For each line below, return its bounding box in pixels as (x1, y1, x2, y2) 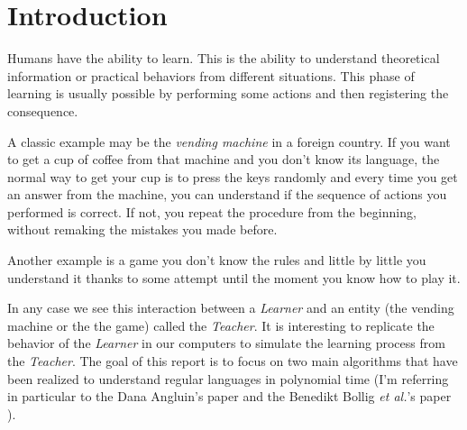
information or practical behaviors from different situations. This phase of (7, 66, 415, 85)
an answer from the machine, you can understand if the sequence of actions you (7, 185, 447, 204)
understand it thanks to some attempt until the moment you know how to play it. (7, 268, 461, 287)
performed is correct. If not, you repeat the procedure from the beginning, (7, 202, 417, 221)
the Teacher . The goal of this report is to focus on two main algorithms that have (7, 352, 458, 371)
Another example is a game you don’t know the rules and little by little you (7, 251, 426, 270)
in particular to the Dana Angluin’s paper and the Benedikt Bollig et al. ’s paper (7, 387, 452, 406)
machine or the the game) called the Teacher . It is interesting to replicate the (7, 316, 435, 334)
